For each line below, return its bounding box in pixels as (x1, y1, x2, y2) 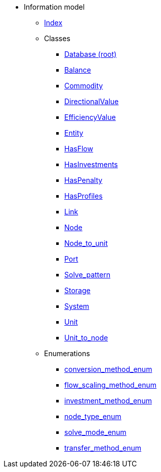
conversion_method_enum (64, 365, 152, 373)
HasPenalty (64, 176, 103, 184)
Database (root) (64, 50, 117, 58)
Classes (44, 34, 70, 43)
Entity (64, 129, 84, 137)
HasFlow (64, 144, 93, 153)
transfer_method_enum (64, 444, 142, 452)
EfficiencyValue (64, 113, 116, 121)
